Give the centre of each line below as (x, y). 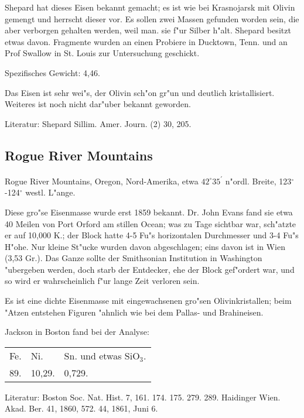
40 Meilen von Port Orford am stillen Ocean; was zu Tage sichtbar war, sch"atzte (151, 223)
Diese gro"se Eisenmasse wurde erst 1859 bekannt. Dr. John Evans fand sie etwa (149, 212)
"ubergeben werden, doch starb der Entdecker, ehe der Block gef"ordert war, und (150, 269)
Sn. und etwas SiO (102, 355)
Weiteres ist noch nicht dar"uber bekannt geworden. (98, 104)
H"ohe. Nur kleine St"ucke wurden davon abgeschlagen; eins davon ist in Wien (145, 246)
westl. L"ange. (50, 192)
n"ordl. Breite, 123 (258, 181)
